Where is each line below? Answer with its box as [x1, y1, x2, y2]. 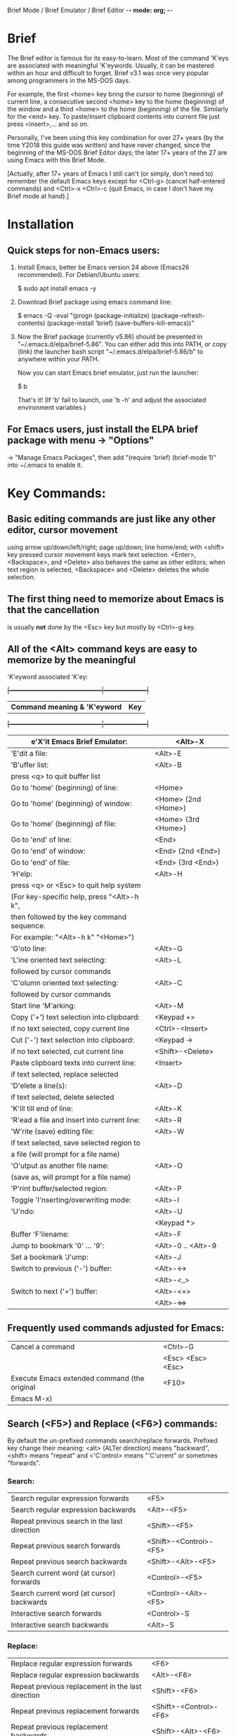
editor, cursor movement [7, 524, 118, 536]
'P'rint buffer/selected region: [11, 1184, 108, 1194]
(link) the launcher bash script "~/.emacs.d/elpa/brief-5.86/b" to [17, 347, 204, 356]
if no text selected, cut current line [11, 1047, 124, 1057]
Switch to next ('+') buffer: [11, 1287, 98, 1297]
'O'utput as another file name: [11, 1161, 109, 1171]
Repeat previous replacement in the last [11, 1681, 142, 1691]
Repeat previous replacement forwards [11, 1706, 140, 1716]
